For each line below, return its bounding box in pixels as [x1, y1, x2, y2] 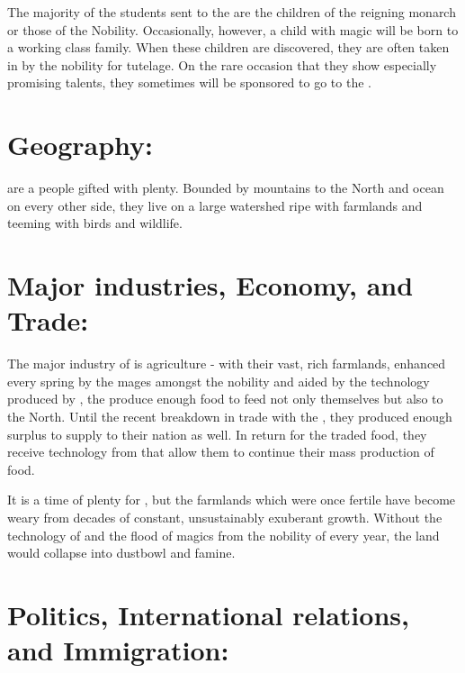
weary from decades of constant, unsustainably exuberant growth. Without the [7, 507, 443, 526]
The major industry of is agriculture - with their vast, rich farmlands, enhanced [7, 354, 446, 373]
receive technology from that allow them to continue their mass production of [7, 442, 434, 461]
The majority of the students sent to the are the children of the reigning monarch [7, 3, 456, 21]
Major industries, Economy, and [7, 267, 414, 304]
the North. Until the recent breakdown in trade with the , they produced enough [7, 406, 452, 425]
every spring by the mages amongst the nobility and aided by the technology [7, 371, 430, 390]
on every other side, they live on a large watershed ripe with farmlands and [7, 196, 423, 214]
